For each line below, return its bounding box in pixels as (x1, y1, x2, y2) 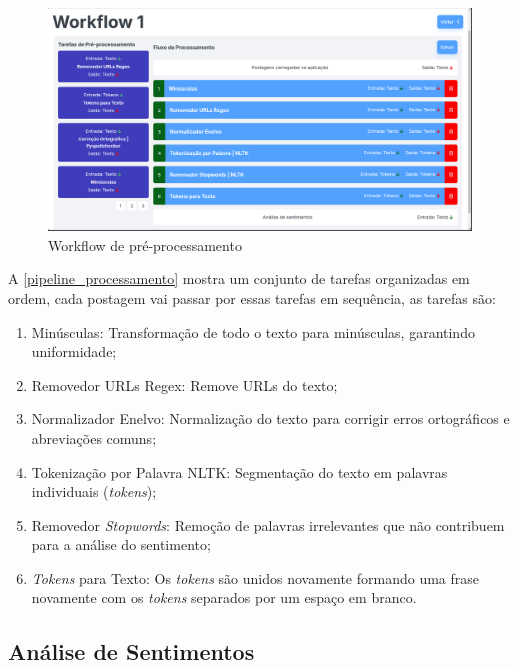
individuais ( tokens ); (31, 481, 157, 502)
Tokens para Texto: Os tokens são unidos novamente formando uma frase (31, 567, 480, 588)
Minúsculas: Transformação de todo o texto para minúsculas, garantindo (31, 321, 475, 342)
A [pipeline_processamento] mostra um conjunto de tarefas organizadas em (8, 268, 470, 289)
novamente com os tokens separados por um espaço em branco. (31, 587, 417, 608)
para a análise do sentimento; (31, 534, 211, 555)
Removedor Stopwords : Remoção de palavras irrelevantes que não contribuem (31, 514, 505, 535)
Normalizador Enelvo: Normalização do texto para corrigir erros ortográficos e (31, 408, 510, 429)
